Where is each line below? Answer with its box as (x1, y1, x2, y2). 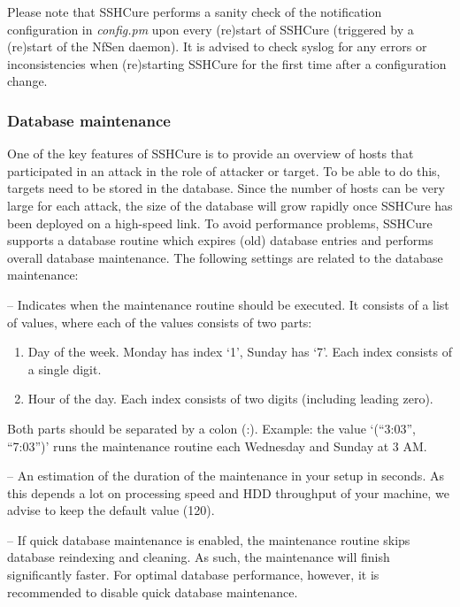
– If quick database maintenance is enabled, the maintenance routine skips (7, 530, 410, 549)
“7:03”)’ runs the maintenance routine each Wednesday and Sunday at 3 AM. (7, 436, 427, 455)
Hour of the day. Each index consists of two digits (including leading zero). (27, 389, 433, 408)
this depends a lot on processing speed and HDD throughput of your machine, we (7, 483, 449, 502)
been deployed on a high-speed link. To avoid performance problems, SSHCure (7, 213, 433, 232)
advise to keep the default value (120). (7, 501, 215, 519)
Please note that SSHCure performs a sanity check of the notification (7, 3, 382, 20)
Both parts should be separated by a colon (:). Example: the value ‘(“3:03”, (7, 419, 416, 437)
